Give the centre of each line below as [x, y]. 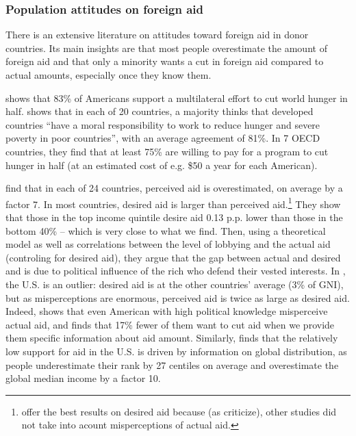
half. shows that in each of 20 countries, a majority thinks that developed [160, 111]
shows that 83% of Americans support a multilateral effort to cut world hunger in [177, 98]
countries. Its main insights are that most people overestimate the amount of [166, 48]
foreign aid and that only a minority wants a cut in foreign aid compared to [165, 61]
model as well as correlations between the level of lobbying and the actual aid [168, 244]
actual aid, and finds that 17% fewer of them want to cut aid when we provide [170, 324]
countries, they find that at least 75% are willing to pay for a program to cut [167, 151]
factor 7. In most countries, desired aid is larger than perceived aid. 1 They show [173, 203]
